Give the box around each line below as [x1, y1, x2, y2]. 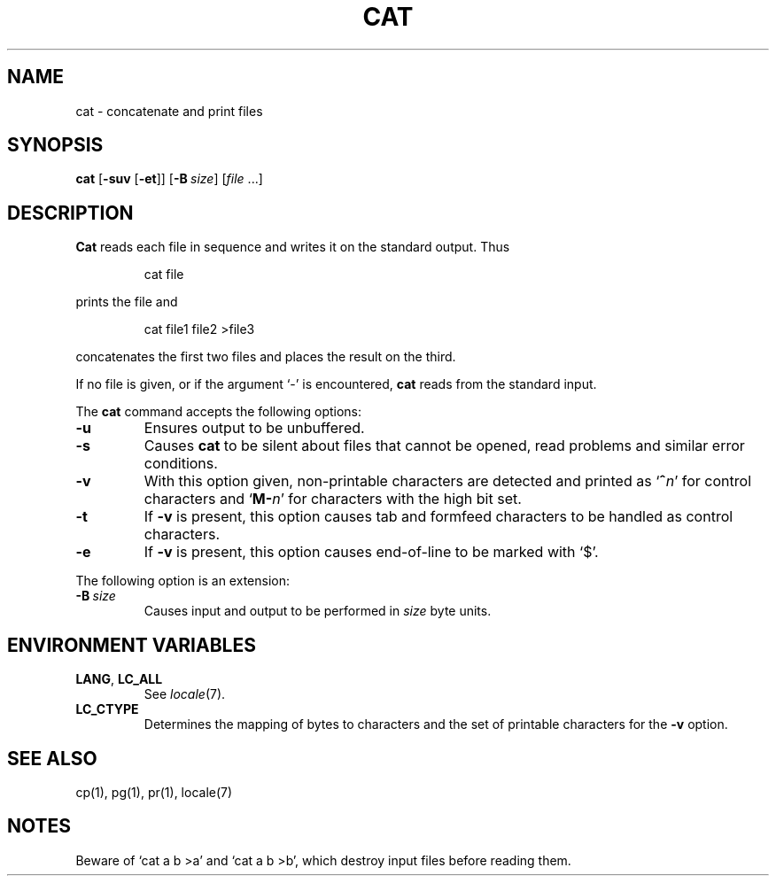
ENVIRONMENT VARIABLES [7, 633, 256, 656]
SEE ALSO [7, 747, 97, 770]
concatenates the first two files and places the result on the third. [75, 349, 456, 365]
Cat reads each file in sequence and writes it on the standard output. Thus [75, 239, 510, 255]
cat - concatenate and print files [75, 103, 263, 119]
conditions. [144, 454, 218, 473]
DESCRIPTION [7, 201, 134, 224]
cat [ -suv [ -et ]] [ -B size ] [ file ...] [75, 171, 263, 187]
